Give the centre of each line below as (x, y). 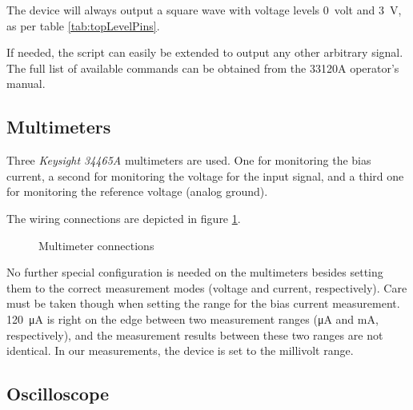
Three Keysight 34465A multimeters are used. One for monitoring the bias (189, 160)
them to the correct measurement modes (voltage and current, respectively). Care (207, 287)
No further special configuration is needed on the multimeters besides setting (195, 272)
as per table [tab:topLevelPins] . (83, 25)
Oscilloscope (58, 394)
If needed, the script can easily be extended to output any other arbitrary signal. (205, 52)
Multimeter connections (96, 245)
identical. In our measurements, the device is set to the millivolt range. (180, 350)
